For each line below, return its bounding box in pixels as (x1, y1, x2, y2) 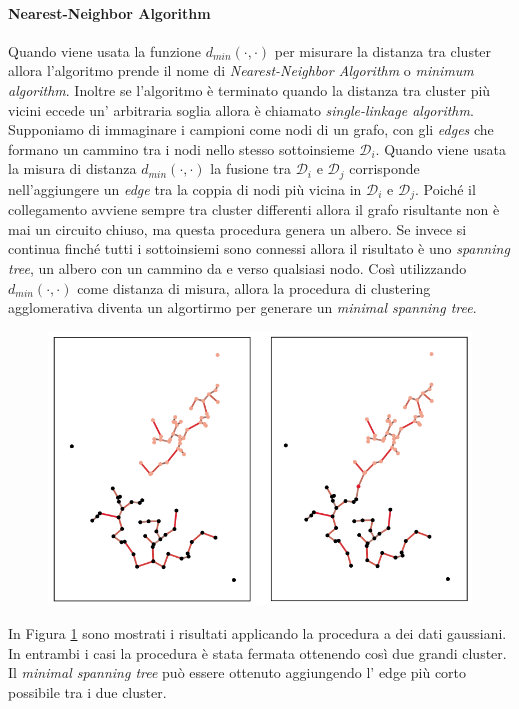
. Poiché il (414, 178, 476, 199)
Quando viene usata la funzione (8, 40, 201, 61)
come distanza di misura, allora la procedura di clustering (77, 277, 431, 298)
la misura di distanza (8, 158, 137, 179)
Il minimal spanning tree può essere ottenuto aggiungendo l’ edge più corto (8, 662, 467, 683)
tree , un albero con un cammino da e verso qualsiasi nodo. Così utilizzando (8, 258, 467, 279)
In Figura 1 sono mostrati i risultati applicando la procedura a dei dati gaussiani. (8, 622, 507, 643)
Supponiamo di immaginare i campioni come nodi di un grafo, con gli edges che (8, 119, 494, 140)
